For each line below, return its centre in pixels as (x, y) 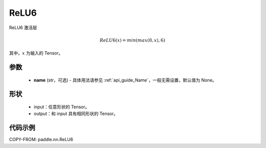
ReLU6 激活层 (23, 28)
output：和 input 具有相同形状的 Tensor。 (76, 114)
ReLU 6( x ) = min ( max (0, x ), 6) (132, 40)
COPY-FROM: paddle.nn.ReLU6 (41, 140)
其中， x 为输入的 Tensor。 (36, 53)
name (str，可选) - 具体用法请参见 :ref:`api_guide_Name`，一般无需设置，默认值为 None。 (125, 80)
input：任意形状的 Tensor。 (62, 107)
